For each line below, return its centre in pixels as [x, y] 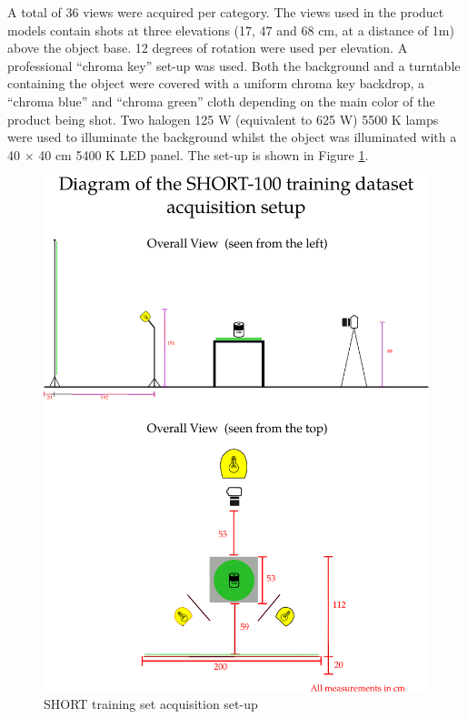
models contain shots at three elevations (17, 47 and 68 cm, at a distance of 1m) [231, 30]
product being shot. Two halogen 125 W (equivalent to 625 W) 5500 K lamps [223, 119]
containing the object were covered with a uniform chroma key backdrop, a [216, 83]
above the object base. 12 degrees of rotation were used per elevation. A [208, 48]
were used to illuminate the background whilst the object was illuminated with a [232, 137]
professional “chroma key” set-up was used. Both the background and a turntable [234, 65]
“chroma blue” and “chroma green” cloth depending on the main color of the [221, 101]
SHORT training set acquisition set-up [151, 704]
